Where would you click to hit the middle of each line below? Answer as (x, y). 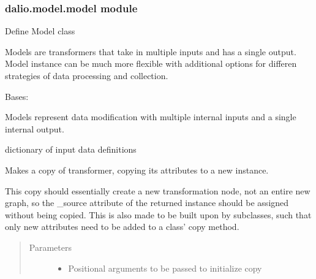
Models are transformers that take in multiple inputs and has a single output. (151, 51)
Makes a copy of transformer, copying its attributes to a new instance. (137, 170)
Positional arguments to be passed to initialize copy (165, 268)
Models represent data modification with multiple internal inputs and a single (151, 117)
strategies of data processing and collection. (87, 75)
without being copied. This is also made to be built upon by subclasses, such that (158, 214)
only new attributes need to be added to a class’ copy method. (122, 227)
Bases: (17, 96)
